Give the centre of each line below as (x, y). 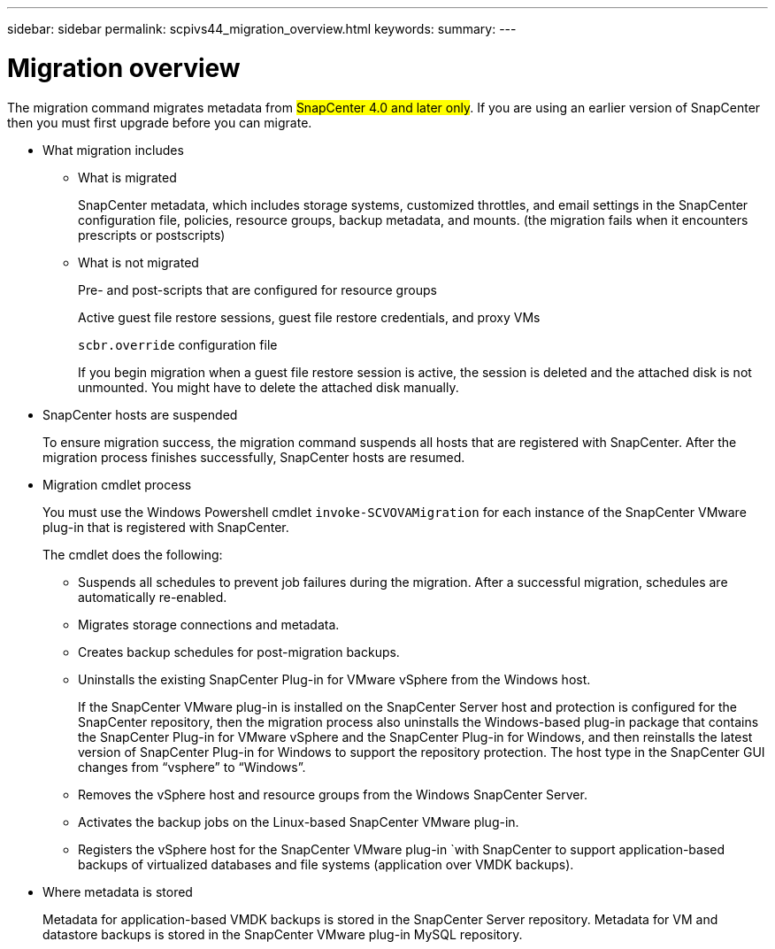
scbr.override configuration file (178, 344)
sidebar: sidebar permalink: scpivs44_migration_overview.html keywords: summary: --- (262, 29)
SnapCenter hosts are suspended (140, 414)
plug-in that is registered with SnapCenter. (166, 527)
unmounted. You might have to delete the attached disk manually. (269, 387)
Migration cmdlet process (117, 484)
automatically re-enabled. (153, 597)
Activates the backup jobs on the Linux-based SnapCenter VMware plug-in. (299, 822)
